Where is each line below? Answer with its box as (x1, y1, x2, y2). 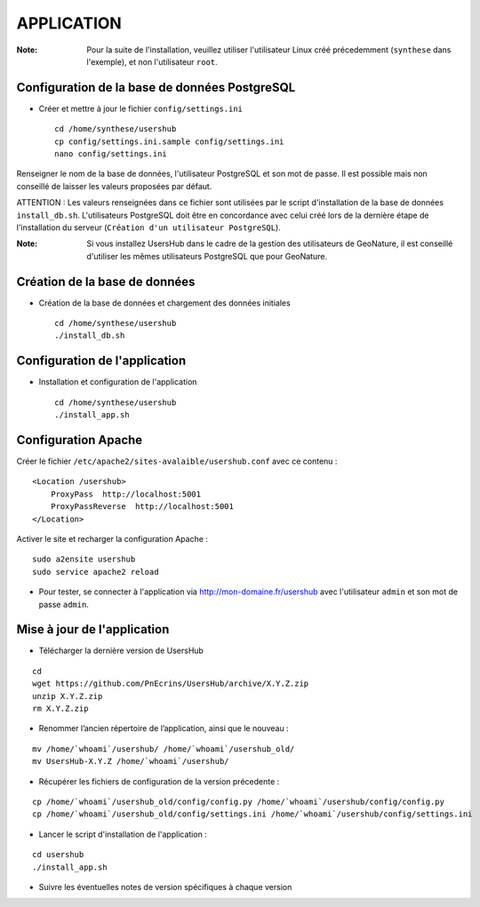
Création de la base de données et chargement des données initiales (38, 298, 291, 308)
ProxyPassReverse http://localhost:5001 (50, 502, 235, 512)
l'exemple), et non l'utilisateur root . (86, 56, 218, 67)
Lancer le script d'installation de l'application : (38, 829, 208, 839)
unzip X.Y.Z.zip (32, 691, 103, 701)
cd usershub (32, 849, 84, 860)
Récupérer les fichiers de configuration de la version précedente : (38, 776, 280, 786)
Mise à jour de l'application (16, 622, 170, 637)
